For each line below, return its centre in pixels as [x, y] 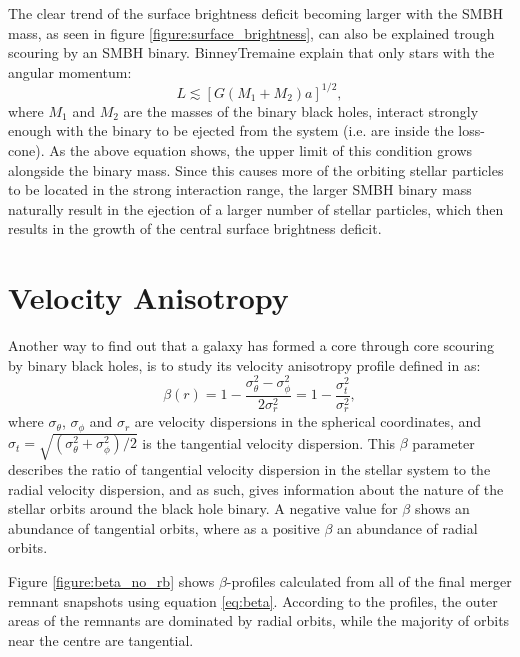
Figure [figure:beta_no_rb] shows [111, 581]
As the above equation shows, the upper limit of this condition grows [261, 150]
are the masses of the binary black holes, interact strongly [301, 110]
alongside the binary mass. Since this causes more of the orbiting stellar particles [256, 169]
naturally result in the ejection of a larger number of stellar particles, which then [256, 208]
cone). [26, 150]
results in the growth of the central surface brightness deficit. [195, 228]
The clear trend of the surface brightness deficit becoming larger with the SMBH [255, 13]
